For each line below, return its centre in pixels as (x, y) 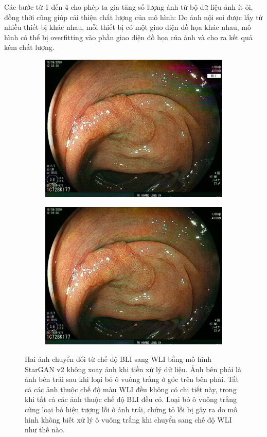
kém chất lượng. (29, 47)
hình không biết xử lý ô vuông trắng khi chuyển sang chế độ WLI (128, 419)
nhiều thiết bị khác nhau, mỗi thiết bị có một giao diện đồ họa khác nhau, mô (128, 27)
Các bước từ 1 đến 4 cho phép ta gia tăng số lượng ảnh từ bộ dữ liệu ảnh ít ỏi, (129, 7)
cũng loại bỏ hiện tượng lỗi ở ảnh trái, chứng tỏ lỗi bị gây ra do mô (131, 409)
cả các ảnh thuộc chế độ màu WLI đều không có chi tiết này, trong (131, 389)
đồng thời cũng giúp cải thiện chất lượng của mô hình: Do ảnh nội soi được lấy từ (133, 17)
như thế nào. (45, 430)
